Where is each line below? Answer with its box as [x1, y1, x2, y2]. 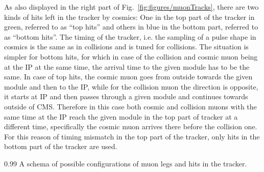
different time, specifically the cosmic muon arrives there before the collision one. [4, 121, 257, 132]
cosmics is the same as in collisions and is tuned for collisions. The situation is [4, 41, 249, 52]
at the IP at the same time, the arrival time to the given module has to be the [4, 61, 250, 72]
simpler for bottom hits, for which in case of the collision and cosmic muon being [4, 51, 258, 62]
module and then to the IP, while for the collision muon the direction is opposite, [4, 81, 258, 92]
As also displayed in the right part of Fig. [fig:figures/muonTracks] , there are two [4, 2, 259, 12]
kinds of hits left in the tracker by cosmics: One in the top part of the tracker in [4, 11, 255, 22]
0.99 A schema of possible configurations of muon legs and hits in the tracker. [4, 158, 247, 168]
